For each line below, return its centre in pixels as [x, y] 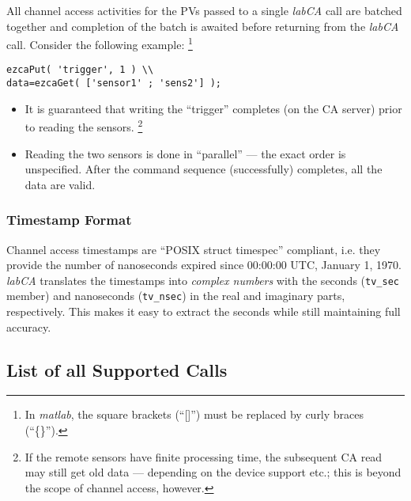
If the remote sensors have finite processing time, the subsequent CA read [204, 456]
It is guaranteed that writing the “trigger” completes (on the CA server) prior [213, 108]
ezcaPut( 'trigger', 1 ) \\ [80, 70]
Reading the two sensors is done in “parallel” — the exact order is [185, 153]
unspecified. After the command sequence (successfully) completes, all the [204, 169]
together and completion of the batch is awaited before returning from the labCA [203, 26]
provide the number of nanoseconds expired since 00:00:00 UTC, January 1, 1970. [204, 265]
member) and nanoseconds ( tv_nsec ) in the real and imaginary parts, [176, 296]
